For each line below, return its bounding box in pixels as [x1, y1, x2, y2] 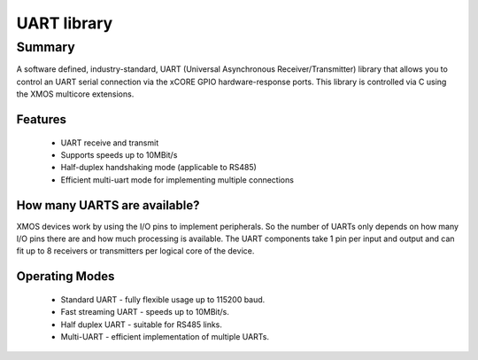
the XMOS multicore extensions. [16, 89, 135, 99]
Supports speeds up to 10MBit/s [60, 149, 178, 160]
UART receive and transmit [60, 137, 159, 148]
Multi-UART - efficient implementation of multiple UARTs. [60, 332, 270, 342]
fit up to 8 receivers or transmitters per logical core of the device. [16, 246, 255, 256]
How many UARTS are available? [16, 198, 200, 213]
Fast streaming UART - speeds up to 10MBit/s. [60, 307, 229, 317]
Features [16, 112, 66, 127]
